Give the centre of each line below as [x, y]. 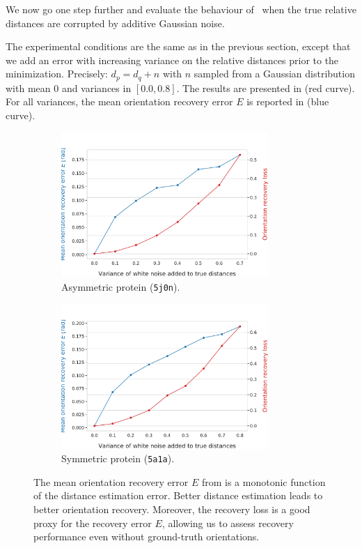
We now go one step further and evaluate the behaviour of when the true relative [181, 9]
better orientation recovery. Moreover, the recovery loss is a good [172, 509]
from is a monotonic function [263, 481]
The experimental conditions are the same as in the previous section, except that [178, 46]
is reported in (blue [288, 101]
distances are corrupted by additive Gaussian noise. [115, 23]
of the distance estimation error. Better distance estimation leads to [178, 495]
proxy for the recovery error [93, 523]
